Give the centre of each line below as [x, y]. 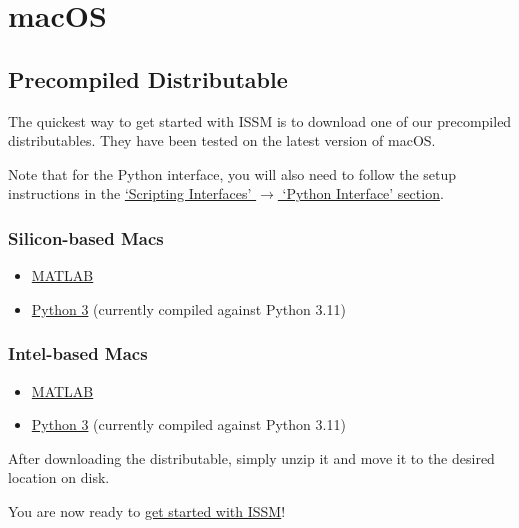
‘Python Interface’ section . [363, 193]
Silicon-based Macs [86, 237]
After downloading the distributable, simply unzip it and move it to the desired [251, 457]
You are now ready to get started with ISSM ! [147, 510]
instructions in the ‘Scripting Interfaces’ [130, 193]
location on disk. [59, 477]
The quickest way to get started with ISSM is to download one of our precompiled [260, 120]
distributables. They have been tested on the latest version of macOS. [222, 140]
